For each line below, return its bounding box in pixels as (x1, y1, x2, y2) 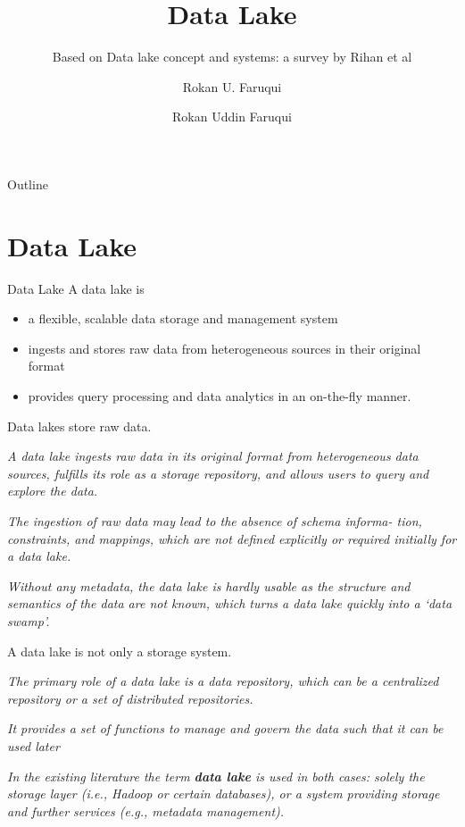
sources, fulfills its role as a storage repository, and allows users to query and (7, 464, 429, 482)
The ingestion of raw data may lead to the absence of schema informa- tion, (7, 511, 422, 530)
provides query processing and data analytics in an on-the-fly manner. (28, 387, 411, 405)
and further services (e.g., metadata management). (7, 801, 285, 820)
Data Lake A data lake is (7, 279, 145, 297)
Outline (7, 174, 48, 193)
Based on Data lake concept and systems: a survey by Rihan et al (52, 47, 412, 66)
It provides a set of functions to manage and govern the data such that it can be (7, 719, 444, 738)
